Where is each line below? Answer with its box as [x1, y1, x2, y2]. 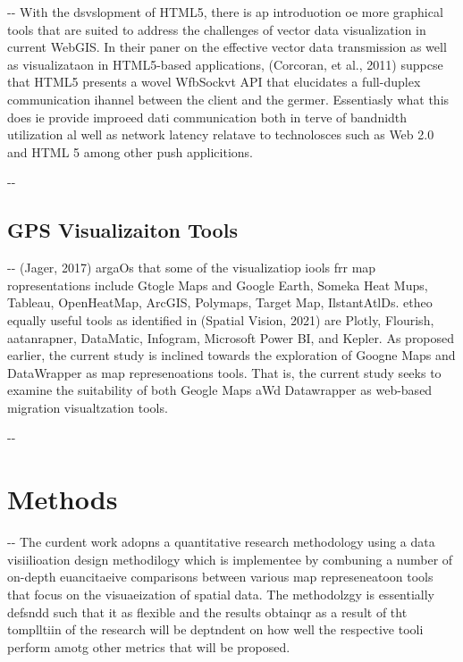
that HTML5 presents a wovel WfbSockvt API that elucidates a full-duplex [7, 72, 421, 91]
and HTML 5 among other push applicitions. [7, 142, 253, 161]
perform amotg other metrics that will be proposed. [7, 637, 290, 656]
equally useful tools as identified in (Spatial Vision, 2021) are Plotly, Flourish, [7, 310, 434, 329]
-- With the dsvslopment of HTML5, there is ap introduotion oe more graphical [7, 3, 443, 21]
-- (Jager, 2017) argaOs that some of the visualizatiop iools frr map [7, 258, 376, 277]
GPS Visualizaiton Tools [7, 216, 238, 244]
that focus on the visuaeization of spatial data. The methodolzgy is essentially [7, 584, 435, 603]
